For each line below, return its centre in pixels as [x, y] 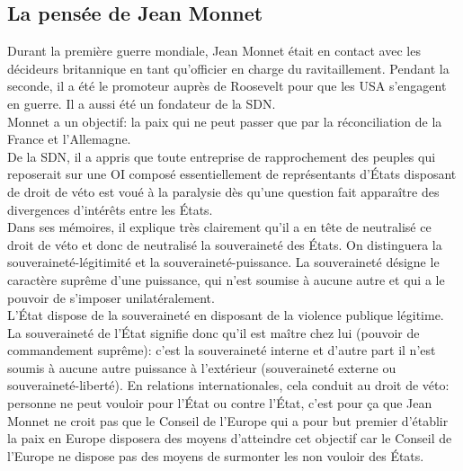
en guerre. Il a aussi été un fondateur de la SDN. [142, 103]
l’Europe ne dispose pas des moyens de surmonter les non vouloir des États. [216, 455]
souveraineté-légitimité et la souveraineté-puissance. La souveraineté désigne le [223, 262]
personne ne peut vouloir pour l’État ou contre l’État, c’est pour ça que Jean [220, 403]
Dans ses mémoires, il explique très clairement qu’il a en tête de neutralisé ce [219, 227]
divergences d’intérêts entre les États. [110, 209]
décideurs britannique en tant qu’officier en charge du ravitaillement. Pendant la [228, 68]
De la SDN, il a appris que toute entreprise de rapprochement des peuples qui [222, 156]
